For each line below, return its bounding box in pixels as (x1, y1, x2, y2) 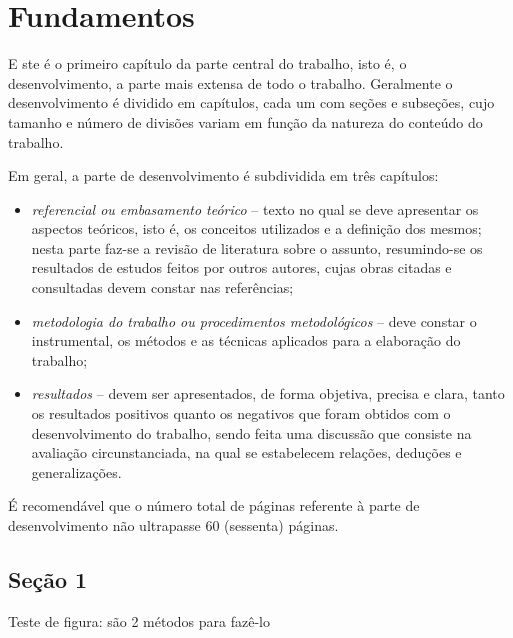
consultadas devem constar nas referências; (31, 277, 294, 298)
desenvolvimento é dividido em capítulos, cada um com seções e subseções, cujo (8, 92, 495, 113)
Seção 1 (8, 563, 88, 594)
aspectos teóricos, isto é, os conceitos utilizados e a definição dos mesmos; (31, 218, 482, 239)
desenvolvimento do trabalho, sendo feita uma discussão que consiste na (31, 422, 472, 443)
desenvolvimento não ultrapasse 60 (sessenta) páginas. (8, 515, 339, 535)
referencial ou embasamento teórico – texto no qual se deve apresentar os (31, 198, 479, 219)
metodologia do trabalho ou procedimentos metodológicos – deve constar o (31, 310, 477, 331)
